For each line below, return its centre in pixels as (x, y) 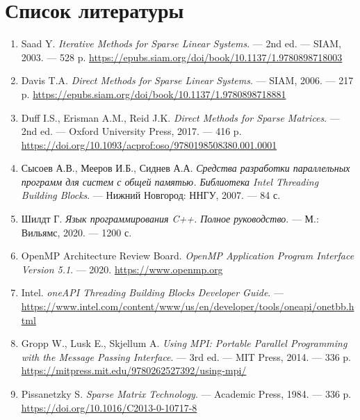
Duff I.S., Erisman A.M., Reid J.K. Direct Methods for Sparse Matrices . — (180, 117)
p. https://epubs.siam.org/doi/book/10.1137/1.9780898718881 (154, 94)
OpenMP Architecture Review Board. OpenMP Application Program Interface (188, 256)
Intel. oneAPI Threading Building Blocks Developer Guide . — (152, 292)
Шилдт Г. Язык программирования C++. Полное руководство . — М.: (170, 219)
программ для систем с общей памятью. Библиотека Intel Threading (170, 181)
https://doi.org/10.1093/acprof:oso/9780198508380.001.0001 (149, 144)
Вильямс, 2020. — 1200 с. (76, 232)
